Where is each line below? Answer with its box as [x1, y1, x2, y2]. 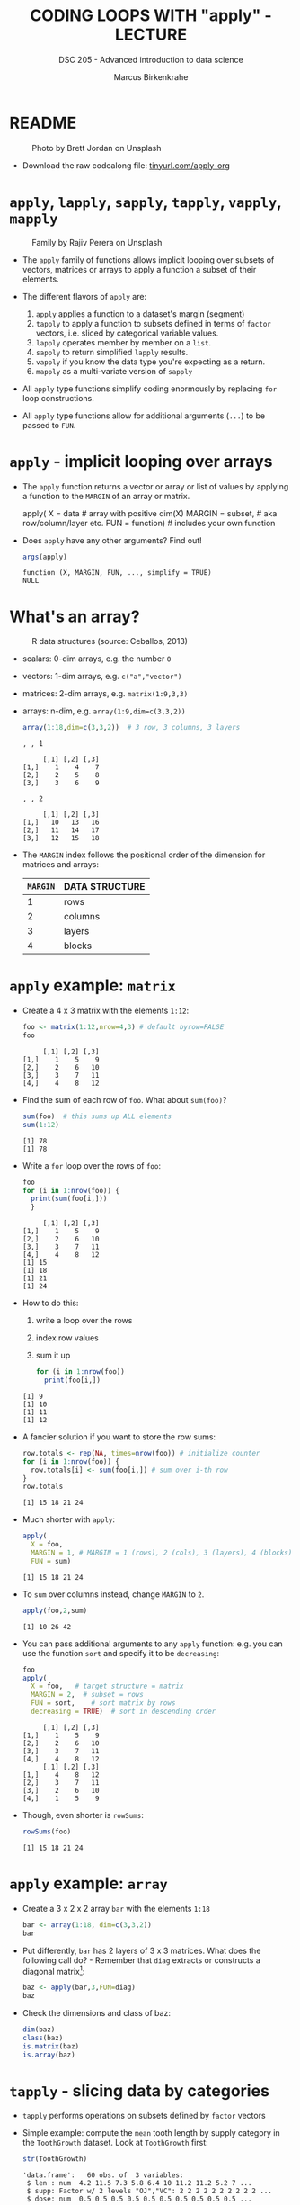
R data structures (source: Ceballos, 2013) [31, 636, 189, 647]
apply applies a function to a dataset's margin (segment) [35, 308, 245, 319]
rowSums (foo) [22, 1827, 72, 1836]
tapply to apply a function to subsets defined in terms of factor [35, 318, 271, 328]
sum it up [35, 1350, 71, 1361]
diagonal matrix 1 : [22, 1964, 85, 1976]
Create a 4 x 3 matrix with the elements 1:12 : [22, 1005, 190, 1017]
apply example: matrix [9, 975, 177, 996]
